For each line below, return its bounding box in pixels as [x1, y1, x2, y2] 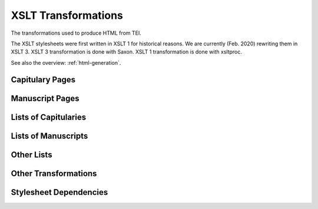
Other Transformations [11, 168, 97, 178]
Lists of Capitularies [11, 112, 87, 122]
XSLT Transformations [11, 9, 124, 22]
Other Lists [11, 150, 52, 160]
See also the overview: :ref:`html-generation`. [11, 59, 121, 66]
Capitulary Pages [11, 74, 76, 85]
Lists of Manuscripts [11, 131, 88, 141]
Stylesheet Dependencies [11, 187, 108, 197]
